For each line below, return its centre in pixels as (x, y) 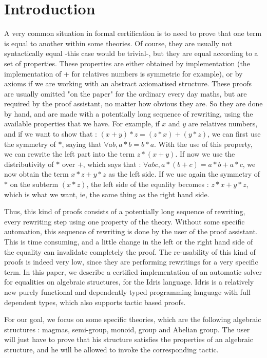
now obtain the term (36, 174)
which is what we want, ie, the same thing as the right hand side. (107, 194)
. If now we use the (205, 154)
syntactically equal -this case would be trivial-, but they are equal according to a (131, 53)
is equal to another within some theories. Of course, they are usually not (118, 43)
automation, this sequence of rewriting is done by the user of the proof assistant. (131, 231)
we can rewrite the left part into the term (70, 154)
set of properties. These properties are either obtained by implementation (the (127, 63)
